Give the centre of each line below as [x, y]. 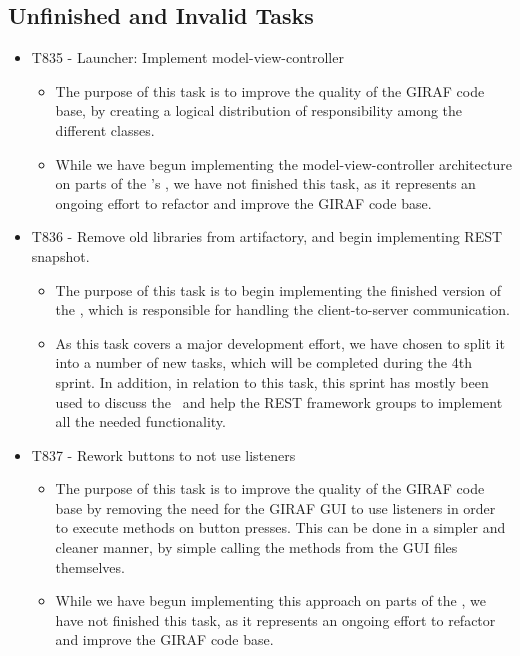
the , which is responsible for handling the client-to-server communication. [282, 309]
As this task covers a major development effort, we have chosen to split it [280, 342]
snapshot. [60, 255]
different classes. [105, 129]
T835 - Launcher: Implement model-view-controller [187, 57]
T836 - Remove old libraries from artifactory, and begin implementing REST [267, 236]
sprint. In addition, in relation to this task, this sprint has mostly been [272, 381]
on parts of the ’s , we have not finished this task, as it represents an [265, 183]
